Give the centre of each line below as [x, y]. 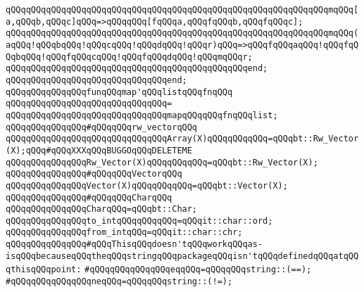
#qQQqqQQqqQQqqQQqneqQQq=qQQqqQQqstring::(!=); [119, 282]
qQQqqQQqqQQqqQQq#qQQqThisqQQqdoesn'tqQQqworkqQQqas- [134, 245]
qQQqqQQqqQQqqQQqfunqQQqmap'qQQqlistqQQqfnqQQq [119, 92]
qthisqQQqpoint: [44, 270]
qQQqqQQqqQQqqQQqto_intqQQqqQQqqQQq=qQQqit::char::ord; [139, 221]
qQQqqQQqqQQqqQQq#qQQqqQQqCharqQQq [89, 197]
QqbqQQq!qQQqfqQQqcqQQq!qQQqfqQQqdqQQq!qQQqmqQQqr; [129, 57]
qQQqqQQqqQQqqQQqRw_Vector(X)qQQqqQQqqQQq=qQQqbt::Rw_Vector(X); [162, 162]
